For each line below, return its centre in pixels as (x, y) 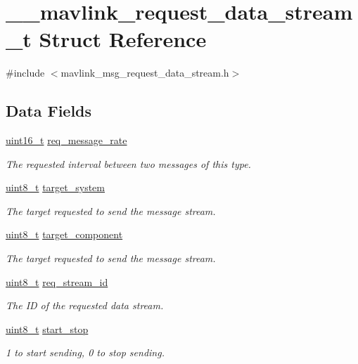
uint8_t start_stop (47, 329)
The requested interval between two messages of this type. (128, 163)
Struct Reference (123, 39)
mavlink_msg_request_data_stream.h (145, 73)
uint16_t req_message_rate (66, 140)
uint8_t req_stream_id (57, 281)
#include (25, 73)
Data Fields (49, 111)
